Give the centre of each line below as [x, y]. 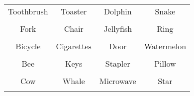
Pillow [165, 63]
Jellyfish [118, 29]
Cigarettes [74, 46]
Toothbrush [28, 11]
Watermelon [165, 46]
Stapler [118, 63]
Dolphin [118, 11]
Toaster [74, 11]
